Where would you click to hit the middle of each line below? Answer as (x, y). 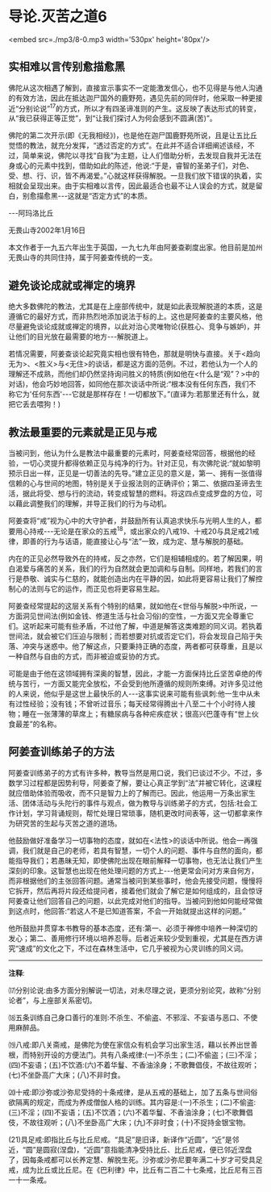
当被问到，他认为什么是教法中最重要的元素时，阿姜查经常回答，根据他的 (128, 454)
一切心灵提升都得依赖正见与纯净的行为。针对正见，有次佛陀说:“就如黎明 (141, 463)
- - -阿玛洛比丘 (31, 213)
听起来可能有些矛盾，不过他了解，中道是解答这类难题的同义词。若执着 (146, 625)
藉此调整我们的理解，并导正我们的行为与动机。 (93, 504)
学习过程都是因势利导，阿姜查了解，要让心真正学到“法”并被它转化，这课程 (138, 783)
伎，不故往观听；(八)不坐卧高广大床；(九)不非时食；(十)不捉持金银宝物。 (129, 1122)
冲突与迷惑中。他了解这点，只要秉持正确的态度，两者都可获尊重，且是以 (142, 646)
